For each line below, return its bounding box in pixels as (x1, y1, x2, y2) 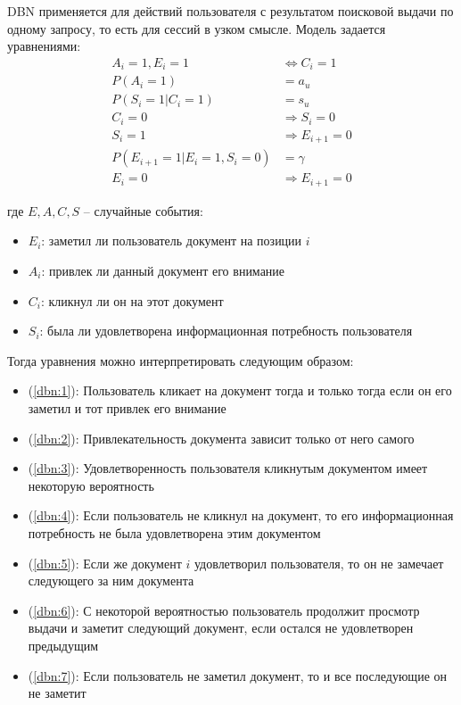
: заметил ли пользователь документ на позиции (41, 231, 302, 250)
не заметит (28, 684, 86, 702)
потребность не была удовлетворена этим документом (28, 523, 321, 542)
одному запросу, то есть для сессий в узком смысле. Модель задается (7, 19, 386, 37)
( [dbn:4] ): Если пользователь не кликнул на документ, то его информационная (28, 506, 454, 525)
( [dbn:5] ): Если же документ (28, 553, 182, 572)
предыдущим (28, 635, 99, 654)
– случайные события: (83, 201, 203, 220)
